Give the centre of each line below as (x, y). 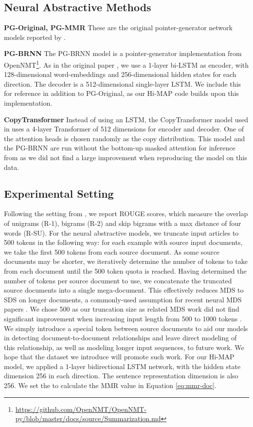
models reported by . (35, 37)
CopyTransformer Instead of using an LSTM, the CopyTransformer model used (126, 119)
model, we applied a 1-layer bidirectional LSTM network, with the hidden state (122, 366)
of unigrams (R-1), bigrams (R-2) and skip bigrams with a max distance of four (123, 223)
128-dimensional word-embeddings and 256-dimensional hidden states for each (120, 74)
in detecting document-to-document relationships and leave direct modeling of (120, 338)
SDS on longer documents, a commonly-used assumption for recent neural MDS (123, 299)
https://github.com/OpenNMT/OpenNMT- (81, 409)
